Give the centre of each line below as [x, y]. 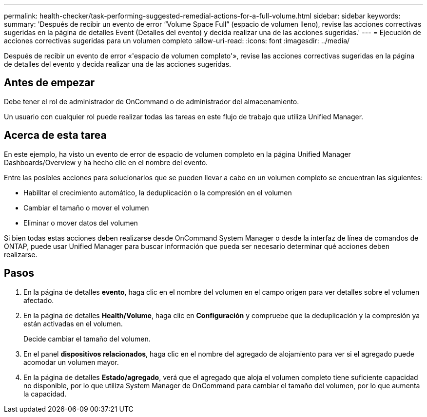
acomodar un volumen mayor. [71, 362]
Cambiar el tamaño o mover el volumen [86, 208]
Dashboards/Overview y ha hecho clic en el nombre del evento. [106, 162]
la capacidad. [45, 394]
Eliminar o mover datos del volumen [81, 223]
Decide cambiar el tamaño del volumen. [87, 339]
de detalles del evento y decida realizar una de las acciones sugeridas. [118, 64]
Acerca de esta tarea [55, 135]
